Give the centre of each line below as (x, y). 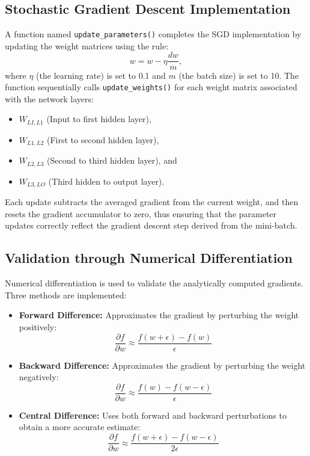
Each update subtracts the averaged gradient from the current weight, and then (152, 202)
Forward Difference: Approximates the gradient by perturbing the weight (159, 315)
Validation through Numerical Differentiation (149, 258)
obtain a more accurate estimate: (80, 427)
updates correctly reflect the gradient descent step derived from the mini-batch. (151, 225)
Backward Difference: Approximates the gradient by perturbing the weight (162, 365)
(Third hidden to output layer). (106, 181)
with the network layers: (49, 98)
